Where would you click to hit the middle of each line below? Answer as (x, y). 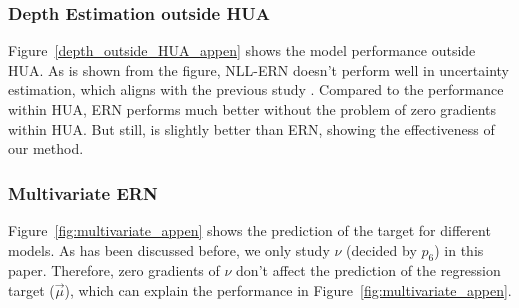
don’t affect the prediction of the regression (368, 270)
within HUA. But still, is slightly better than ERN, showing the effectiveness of (251, 128)
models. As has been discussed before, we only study (169, 249)
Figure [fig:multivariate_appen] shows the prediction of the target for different (249, 230)
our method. (46, 148)
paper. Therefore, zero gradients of (114, 270)
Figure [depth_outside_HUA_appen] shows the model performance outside (242, 50)
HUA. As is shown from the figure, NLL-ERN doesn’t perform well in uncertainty (259, 69)
